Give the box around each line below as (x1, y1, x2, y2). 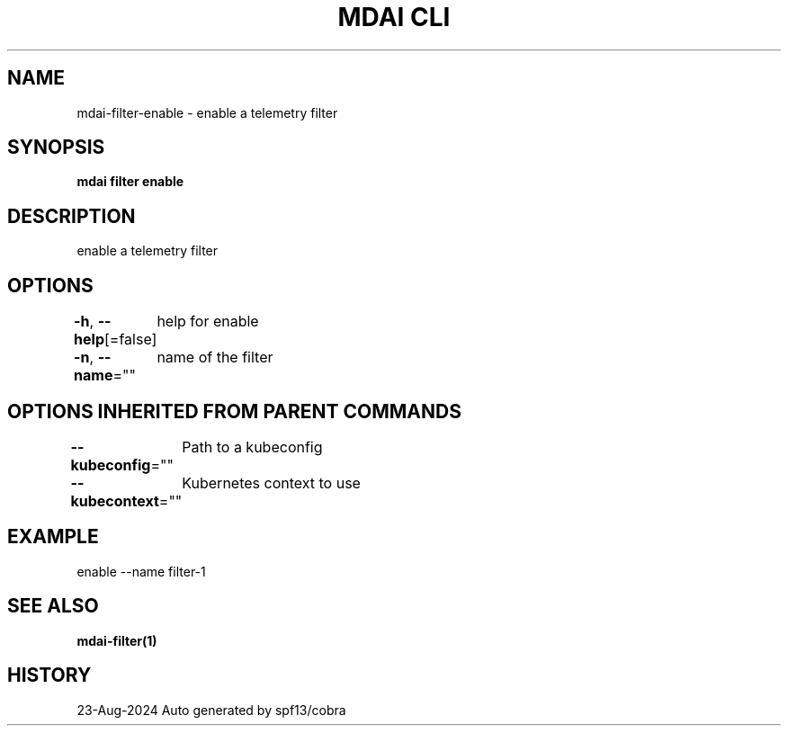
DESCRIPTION (7, 204, 136, 228)
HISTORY (7, 664, 92, 687)
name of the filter (157, 348, 273, 367)
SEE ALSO (7, 594, 99, 618)
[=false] (103, 330, 157, 349)
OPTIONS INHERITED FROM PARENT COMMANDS (7, 399, 461, 423)
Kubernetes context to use (182, 473, 361, 492)
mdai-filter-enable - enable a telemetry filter (76, 104, 338, 121)
